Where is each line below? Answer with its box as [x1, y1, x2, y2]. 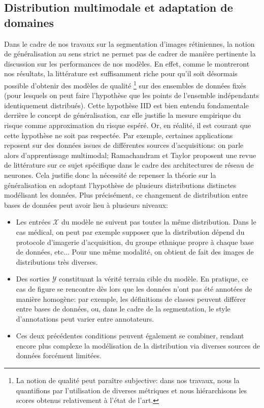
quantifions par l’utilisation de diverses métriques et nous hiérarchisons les [16, 385, 247, 395]
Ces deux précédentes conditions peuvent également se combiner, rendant [16, 330, 244, 341]
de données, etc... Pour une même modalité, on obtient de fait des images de [16, 246, 254, 257]
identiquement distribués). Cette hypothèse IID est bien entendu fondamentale [4, 100, 249, 110]
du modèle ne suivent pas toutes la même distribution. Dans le [61, 216, 256, 227]
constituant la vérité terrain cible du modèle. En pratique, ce [59, 273, 248, 284]
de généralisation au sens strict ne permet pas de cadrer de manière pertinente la [4, 48, 256, 59]
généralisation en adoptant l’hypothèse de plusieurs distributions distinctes [4, 179, 237, 190]
